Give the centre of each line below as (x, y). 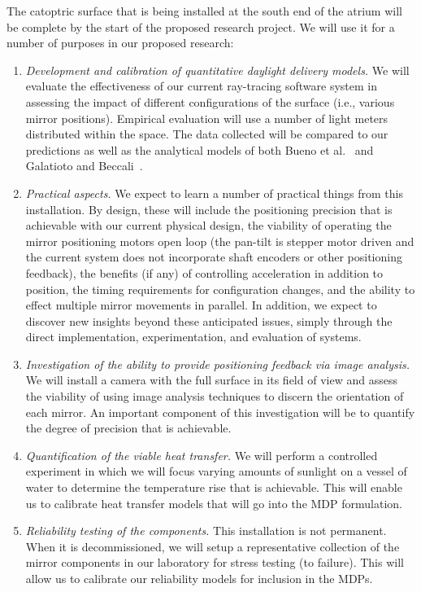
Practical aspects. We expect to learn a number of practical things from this (214, 193)
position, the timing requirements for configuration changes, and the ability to (220, 289)
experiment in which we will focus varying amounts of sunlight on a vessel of (216, 471)
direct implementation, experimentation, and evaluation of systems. (193, 337)
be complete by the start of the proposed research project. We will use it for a (201, 26)
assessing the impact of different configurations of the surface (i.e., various (210, 101)
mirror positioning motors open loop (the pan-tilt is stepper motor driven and (220, 241)
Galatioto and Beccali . (84, 166)
